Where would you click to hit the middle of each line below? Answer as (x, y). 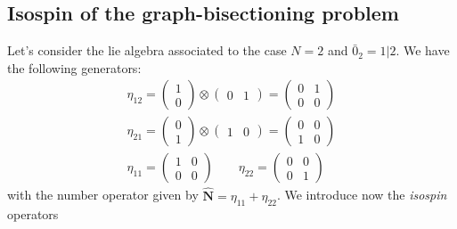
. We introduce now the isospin (362, 195)
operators (33, 213)
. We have (423, 50)
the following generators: (74, 67)
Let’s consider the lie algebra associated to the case (147, 50)
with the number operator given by (103, 195)
